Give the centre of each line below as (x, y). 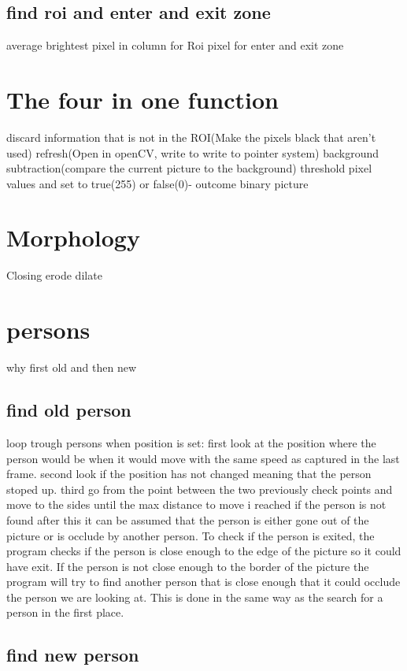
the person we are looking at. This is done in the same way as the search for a (195, 597)
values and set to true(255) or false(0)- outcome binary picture (157, 183)
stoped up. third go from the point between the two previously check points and (200, 489)
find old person (69, 410)
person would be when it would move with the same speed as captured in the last (203, 458)
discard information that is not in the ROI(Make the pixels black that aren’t (191, 137)
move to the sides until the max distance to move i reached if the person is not (196, 504)
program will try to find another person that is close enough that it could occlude (203, 582)
